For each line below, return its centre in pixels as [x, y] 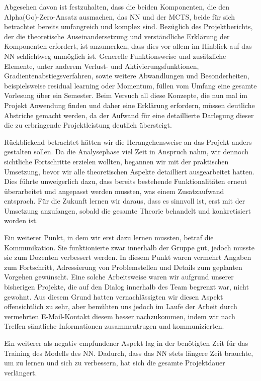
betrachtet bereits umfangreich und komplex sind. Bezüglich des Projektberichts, [128, 26]
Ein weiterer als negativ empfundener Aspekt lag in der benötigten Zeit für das [126, 343]
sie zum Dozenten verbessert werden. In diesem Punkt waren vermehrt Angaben [128, 257]
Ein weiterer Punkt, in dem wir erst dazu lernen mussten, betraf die [109, 237]
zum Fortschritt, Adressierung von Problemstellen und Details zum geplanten [123, 267]
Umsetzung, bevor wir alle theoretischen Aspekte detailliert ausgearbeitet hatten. [129, 171]
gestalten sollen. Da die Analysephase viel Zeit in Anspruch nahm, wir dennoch [126, 152]
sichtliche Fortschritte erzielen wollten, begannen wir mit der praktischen [116, 161]
